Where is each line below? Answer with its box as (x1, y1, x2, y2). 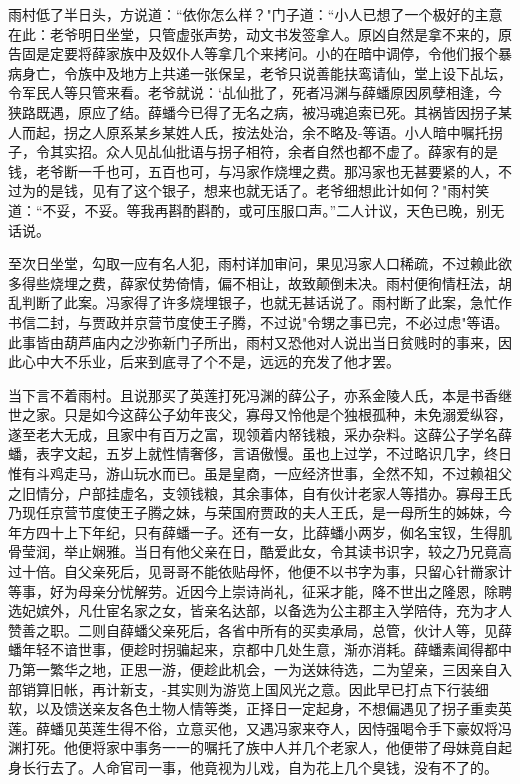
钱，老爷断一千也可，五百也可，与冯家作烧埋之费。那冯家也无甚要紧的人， (8, 160, 498, 181)
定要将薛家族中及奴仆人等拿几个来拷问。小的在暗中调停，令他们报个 (49, 43, 498, 64)
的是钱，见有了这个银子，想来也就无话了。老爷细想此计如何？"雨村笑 (35, 180, 490, 201)
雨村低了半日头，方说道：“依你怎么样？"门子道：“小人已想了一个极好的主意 (8, 4, 503, 24)
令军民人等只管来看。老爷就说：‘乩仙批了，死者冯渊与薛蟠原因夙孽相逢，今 (8, 82, 502, 103)
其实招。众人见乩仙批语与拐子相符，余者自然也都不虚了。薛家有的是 (49, 141, 498, 162)
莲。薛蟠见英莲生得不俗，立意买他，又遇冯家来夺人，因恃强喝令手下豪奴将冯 (8, 717, 512, 738)
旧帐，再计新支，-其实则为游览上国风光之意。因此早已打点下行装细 (49, 678, 489, 699)
